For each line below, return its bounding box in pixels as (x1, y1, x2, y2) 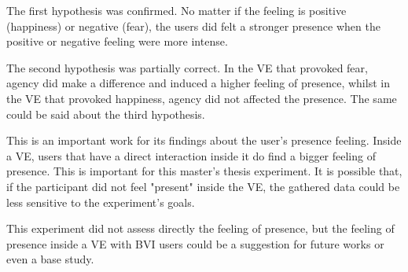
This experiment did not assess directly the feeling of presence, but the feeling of (6, 220, 395, 237)
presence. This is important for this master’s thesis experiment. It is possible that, (6, 163, 402, 179)
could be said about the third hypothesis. (6, 105, 205, 122)
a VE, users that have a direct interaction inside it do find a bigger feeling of (6, 147, 376, 164)
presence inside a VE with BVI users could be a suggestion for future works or (6, 235, 384, 252)
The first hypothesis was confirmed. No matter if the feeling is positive (6, 2, 347, 18)
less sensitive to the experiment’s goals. (6, 193, 195, 210)
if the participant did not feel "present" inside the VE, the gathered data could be (6, 178, 400, 194)
